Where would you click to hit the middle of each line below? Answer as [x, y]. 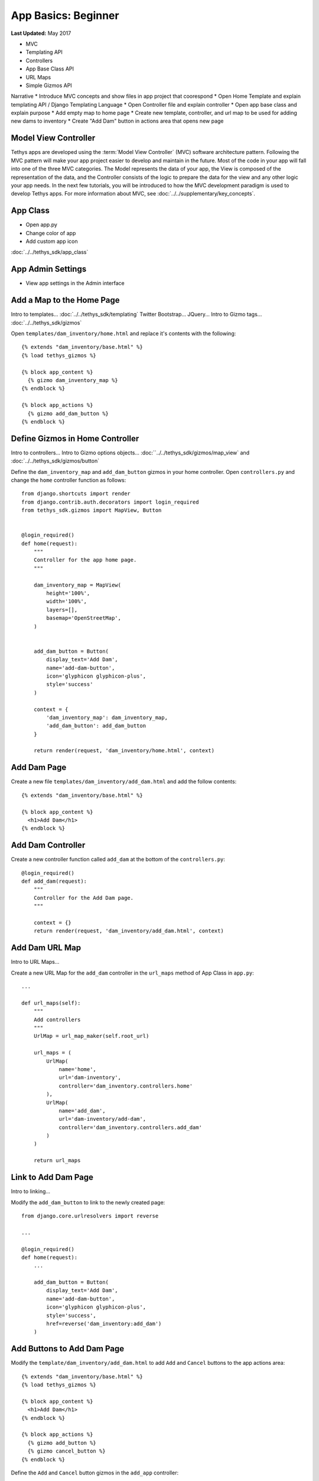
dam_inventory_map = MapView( [77, 585]
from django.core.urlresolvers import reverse [90, 1216]
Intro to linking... [30, 1191]
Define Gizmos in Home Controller [75, 438]
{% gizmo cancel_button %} [66, 1451]
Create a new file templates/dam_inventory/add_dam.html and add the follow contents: [124, 781]
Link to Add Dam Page [52, 1177]
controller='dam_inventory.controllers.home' [126, 1086]
